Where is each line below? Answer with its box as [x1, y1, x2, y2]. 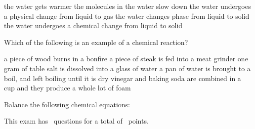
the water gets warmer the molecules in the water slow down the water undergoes [4, 1, 251, 11]
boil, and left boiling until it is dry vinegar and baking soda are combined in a [4, 73, 241, 83]
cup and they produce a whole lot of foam [4, 83, 131, 93]
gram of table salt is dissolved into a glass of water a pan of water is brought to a [4, 63, 251, 73]
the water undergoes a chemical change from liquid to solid [4, 20, 183, 31]
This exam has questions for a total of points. [4, 116, 149, 126]
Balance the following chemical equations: [4, 99, 130, 109]
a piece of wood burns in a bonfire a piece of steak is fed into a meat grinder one [4, 53, 248, 64]
